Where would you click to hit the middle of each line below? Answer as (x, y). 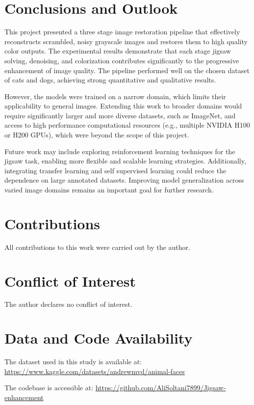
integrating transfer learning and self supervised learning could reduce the (115, 170)
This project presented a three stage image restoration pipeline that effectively (122, 32)
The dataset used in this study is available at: (73, 362)
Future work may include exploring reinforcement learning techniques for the (120, 151)
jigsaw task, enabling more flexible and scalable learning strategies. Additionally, (125, 161)
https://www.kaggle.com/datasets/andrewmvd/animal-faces (95, 371)
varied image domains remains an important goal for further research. (109, 190)
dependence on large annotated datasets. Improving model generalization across (124, 180)
